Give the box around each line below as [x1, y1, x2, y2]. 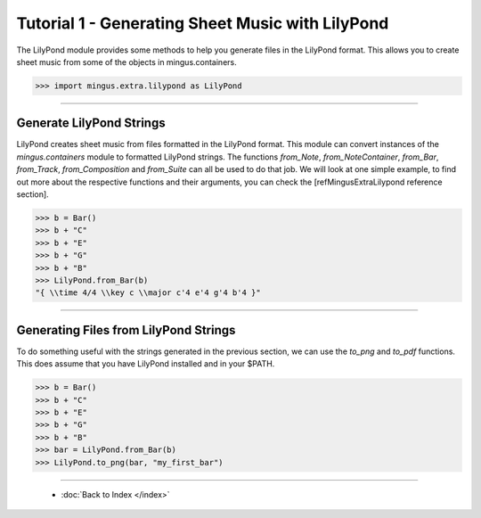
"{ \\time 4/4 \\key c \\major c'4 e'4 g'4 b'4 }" [35, 288, 262, 298]
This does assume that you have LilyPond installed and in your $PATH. [16, 358, 275, 369]
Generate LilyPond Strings [16, 116, 166, 131]
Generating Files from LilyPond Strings [16, 322, 236, 338]
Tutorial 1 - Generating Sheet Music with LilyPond [16, 13, 389, 33]
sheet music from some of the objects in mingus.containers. [16, 56, 237, 67]
